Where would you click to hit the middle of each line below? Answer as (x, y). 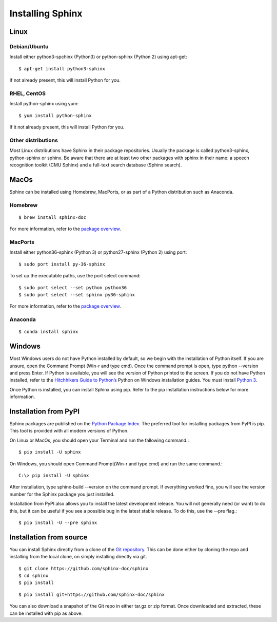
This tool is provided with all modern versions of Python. (69, 431)
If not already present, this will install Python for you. (65, 80)
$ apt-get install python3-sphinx (62, 69)
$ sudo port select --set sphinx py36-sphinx (77, 295)
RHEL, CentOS (28, 93)
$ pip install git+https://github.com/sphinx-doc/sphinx (92, 594)
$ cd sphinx (34, 576)
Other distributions (34, 140)
